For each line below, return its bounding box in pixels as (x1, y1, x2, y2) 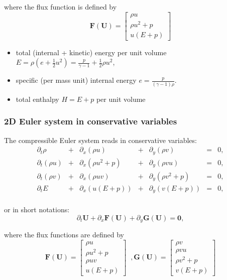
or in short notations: (4, 204, 70, 215)
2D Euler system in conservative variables (4, 115, 177, 127)
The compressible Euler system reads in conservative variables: (4, 134, 197, 145)
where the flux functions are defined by (4, 229, 124, 240)
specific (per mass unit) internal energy (16, 75, 137, 85)
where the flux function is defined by (4, 2, 117, 12)
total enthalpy (16, 93, 59, 104)
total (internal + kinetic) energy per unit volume (16, 47, 167, 57)
